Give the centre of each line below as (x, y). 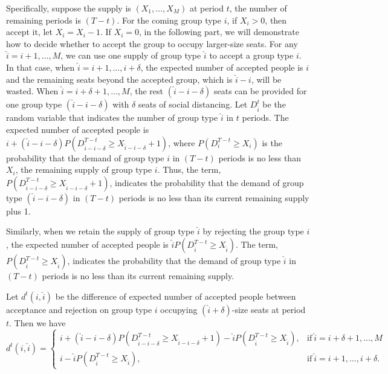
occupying (179, 309)
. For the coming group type (169, 20)
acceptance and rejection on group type (79, 309)
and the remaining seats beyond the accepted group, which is (119, 79)
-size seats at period (269, 309)
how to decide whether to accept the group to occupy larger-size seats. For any (152, 43)
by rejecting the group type (253, 231)
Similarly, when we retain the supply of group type (100, 231)
